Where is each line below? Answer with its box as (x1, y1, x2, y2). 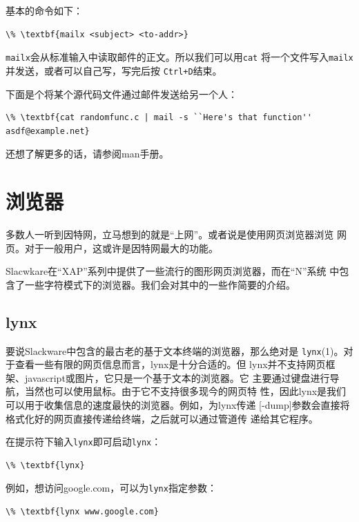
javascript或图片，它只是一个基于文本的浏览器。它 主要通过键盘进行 (24, 370, 330, 385)
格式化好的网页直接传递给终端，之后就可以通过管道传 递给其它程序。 (6, 411, 318, 425)
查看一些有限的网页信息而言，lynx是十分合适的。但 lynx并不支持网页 (14, 357, 326, 371)
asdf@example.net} (6, 126, 90, 136)
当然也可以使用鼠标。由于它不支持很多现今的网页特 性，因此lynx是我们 (24, 384, 347, 398)
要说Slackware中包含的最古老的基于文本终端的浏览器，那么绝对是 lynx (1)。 (6, 343, 344, 358)
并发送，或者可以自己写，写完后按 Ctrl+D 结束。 (6, 63, 222, 77)
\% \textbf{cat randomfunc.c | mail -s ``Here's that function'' (6, 113, 312, 123)
